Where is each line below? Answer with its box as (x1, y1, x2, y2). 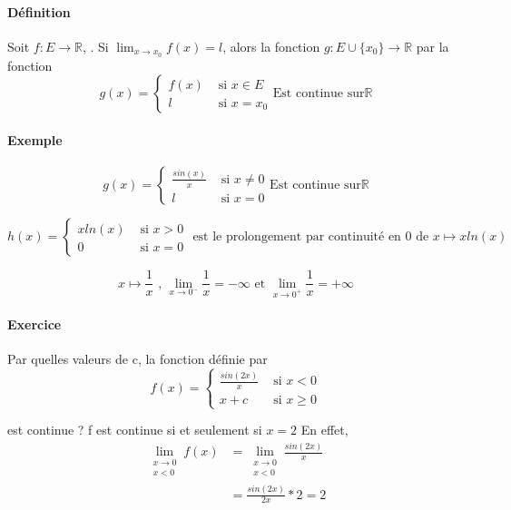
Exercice (7, 314, 62, 333)
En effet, (300, 420, 349, 439)
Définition (7, 2, 71, 21)
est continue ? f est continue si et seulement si (7, 420, 262, 439)
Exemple (7, 130, 63, 149)
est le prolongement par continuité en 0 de (192, 230, 429, 244)
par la (416, 36, 449, 55)
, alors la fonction (222, 36, 320, 55)
